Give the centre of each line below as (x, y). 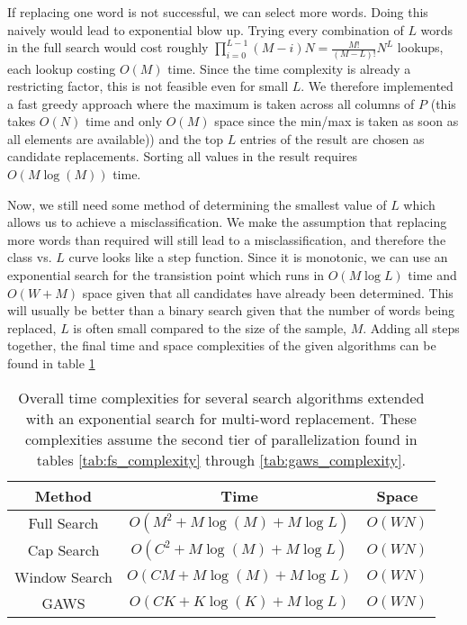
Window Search (63, 576)
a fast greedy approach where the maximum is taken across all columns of (211, 103)
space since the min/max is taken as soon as (337, 121)
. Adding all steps (411, 327)
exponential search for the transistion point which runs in (166, 275)
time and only (124, 121)
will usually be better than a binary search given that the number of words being (231, 310)
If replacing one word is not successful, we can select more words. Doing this (218, 12)
